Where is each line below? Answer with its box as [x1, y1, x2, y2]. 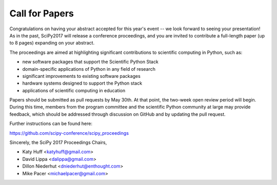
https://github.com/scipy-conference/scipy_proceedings [9, 130, 129, 136]
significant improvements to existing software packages [22, 73, 141, 79]
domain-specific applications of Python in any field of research [22, 66, 156, 72]
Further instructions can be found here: [9, 120, 92, 127]
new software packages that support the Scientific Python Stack [22, 59, 159, 65]
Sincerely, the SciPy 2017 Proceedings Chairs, [9, 139, 107, 146]
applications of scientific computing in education [22, 87, 126, 93]
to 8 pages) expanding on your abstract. [9, 40, 95, 46]
